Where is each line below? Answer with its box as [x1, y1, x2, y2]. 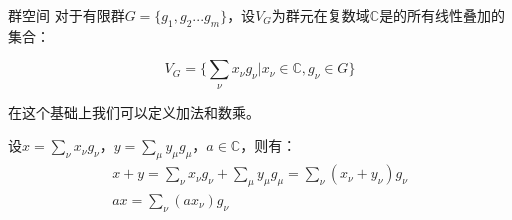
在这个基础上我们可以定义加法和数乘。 [8, 101, 260, 122]
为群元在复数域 [271, 5, 370, 25]
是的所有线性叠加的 [379, 5, 506, 25]
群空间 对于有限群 [8, 5, 125, 25]
